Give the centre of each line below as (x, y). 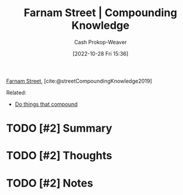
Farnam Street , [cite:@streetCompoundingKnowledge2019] (79, 81)
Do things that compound (46, 104)
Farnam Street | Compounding (100, 13)
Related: (16, 92)
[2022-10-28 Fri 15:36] (100, 53)
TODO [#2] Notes (50, 183)
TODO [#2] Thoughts (59, 156)
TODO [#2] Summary (59, 128)
